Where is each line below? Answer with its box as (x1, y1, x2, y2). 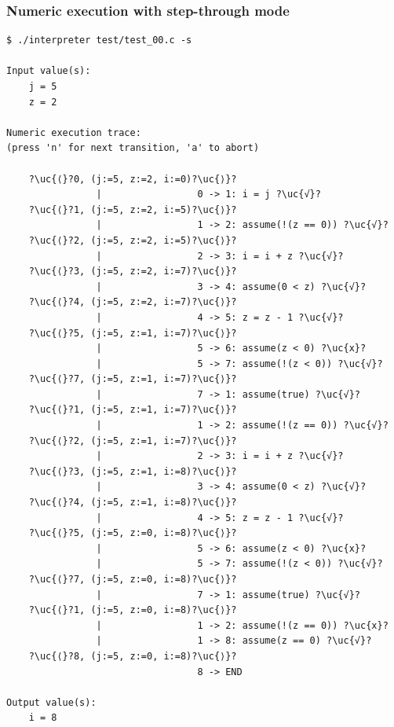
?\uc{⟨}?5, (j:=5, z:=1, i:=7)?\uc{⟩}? (28, 327, 237, 339)
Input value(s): (6, 65, 91, 77)
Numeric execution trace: (6, 127, 141, 138)
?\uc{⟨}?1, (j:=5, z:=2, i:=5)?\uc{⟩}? (28, 204, 237, 215)
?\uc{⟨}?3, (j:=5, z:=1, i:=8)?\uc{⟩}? (28, 465, 237, 477)
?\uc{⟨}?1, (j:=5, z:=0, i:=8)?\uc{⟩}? (28, 604, 237, 616)
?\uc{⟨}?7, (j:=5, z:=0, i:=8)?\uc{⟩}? (28, 574, 237, 585)
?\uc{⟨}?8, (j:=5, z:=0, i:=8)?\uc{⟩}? (28, 650, 237, 662)
